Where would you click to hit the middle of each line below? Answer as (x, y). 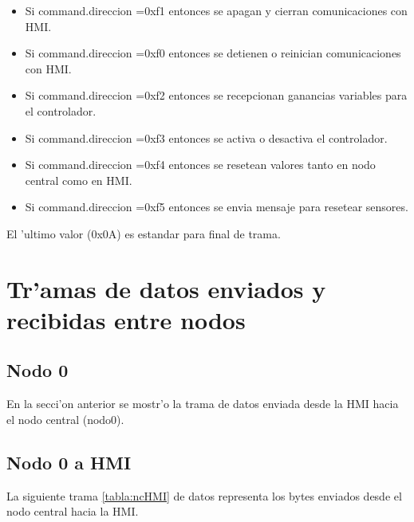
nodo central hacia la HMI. (73, 511)
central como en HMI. (79, 180)
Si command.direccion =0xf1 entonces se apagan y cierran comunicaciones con (216, 10)
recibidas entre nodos (126, 319)
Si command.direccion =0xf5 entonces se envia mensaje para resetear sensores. (217, 207)
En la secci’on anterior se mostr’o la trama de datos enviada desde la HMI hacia (203, 404)
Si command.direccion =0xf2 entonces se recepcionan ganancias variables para (216, 95)
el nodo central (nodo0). (65, 419)
